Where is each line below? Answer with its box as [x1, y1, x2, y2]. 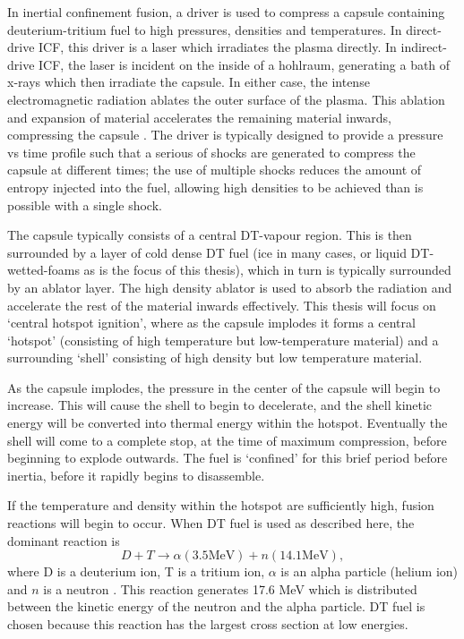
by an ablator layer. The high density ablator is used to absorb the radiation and [7, 277, 452, 296]
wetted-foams [7, 260, 80, 279]
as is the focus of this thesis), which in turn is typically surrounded [83, 260, 451, 279]
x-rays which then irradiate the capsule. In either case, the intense [7, 72, 370, 91]
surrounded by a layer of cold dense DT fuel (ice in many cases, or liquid [7, 243, 407, 261]
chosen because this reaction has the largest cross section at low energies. [7, 615, 408, 633]
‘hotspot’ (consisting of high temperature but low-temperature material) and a [7, 330, 439, 349]
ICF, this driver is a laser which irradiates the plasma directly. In [39, 38, 397, 56]
